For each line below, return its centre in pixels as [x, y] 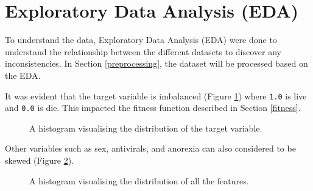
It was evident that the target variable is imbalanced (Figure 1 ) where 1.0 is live [156, 95]
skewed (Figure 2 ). [40, 160]
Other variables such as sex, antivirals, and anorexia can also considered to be [150, 148]
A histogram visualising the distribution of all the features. [139, 180]
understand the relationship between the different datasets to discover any [143, 51]
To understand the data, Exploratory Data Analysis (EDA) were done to [141, 40]
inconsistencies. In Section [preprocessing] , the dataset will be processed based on [156, 63]
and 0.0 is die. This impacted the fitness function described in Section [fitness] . [153, 108]
